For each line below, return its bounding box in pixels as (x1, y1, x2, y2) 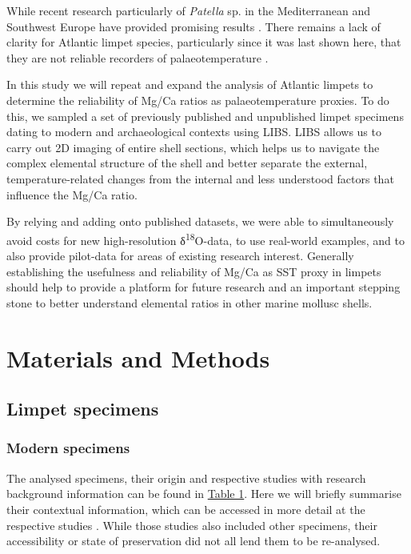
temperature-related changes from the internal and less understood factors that (6, 170, 394, 187)
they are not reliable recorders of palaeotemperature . (6, 49, 269, 66)
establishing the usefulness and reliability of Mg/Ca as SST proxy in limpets (6, 263, 381, 279)
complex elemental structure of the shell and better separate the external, (6, 155, 368, 171)
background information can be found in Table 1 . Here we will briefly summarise (6, 485, 401, 502)
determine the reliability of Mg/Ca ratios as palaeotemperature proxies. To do (6, 91, 389, 108)
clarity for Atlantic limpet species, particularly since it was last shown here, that (6, 34, 401, 50)
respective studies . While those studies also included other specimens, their (6, 516, 377, 533)
